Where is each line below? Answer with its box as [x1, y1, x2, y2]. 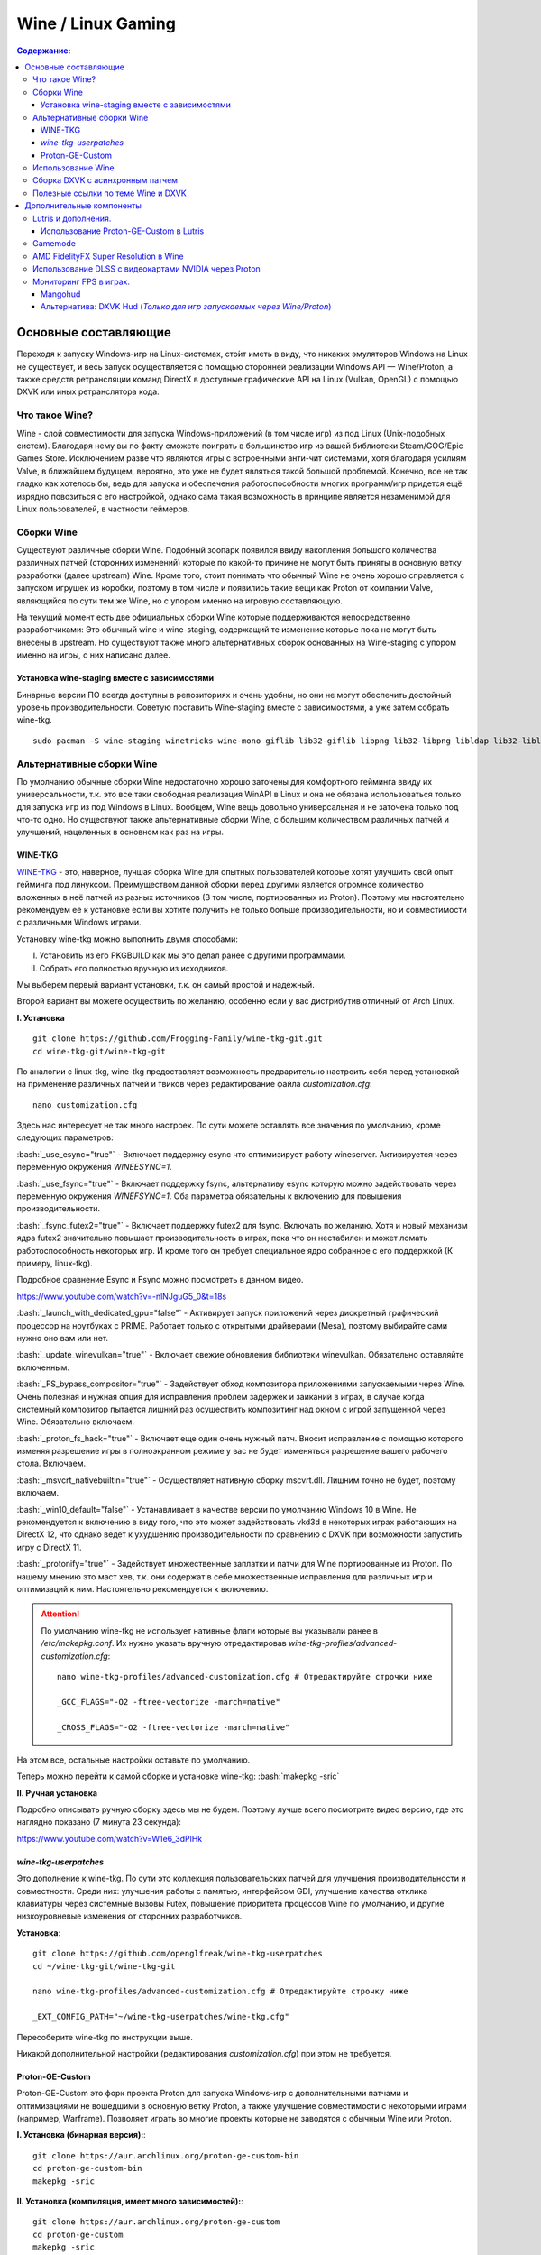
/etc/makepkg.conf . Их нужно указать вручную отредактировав [41, 1638, 288, 1649]
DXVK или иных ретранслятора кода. [16, 386, 160, 397]
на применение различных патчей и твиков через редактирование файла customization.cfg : [16, 1079, 373, 1090]
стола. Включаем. [16, 1458, 86, 1469]
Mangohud [41, 289, 81, 299]
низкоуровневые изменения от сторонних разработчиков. [16, 1910, 243, 1921]
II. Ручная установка [16, 1787, 98, 1799]
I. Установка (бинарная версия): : [16, 2130, 146, 2140]
